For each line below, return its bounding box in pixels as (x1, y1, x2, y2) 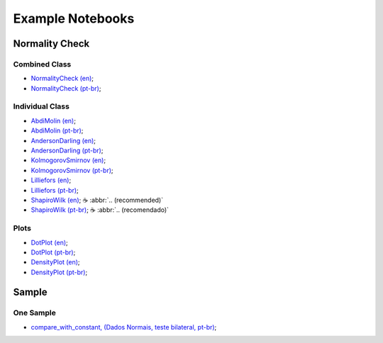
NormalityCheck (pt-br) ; (30, 84, 101, 92)
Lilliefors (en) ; (30, 176, 72, 184)
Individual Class (13, 101, 70, 111)
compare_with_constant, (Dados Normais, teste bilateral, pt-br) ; (30, 322, 217, 331)
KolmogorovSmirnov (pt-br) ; (30, 166, 113, 174)
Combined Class (13, 59, 72, 69)
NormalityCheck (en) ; (30, 74, 94, 83)
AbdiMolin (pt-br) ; (30, 126, 84, 135)
